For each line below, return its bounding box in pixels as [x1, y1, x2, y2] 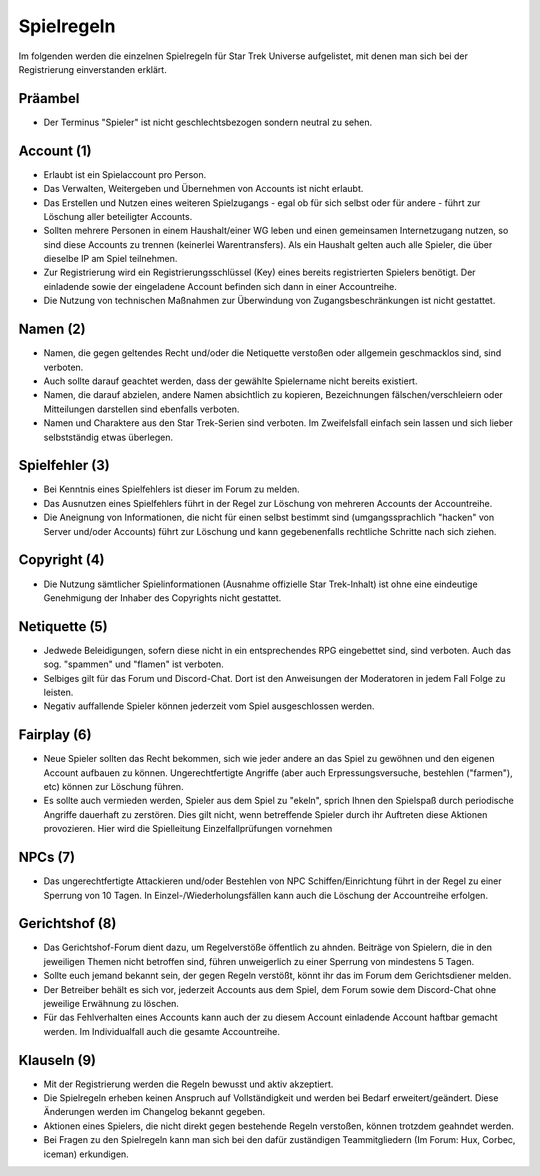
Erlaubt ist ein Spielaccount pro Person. [43, 168, 207, 180]
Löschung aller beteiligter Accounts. [43, 210, 193, 222]
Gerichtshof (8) [18, 915, 117, 932]
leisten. [43, 686, 74, 698]
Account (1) [18, 142, 92, 159]
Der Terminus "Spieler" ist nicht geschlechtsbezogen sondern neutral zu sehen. [43, 116, 373, 128]
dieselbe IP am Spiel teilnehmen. [43, 253, 178, 265]
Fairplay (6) [18, 726, 92, 744]
